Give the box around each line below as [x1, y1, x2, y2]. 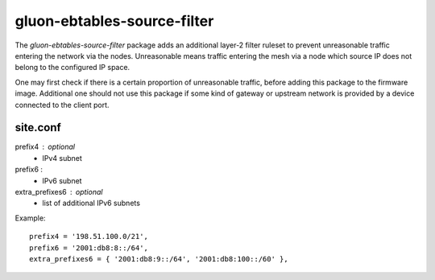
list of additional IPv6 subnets [42, 198, 141, 208]
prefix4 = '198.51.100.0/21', [29, 232, 149, 241]
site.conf [14, 121, 62, 134]
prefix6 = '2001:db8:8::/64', [29, 243, 149, 253]
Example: [14, 213, 46, 223]
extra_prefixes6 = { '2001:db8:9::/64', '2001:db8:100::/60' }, [29, 254, 289, 263]
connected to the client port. [14, 100, 110, 109]
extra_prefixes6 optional [14, 187, 103, 196]
